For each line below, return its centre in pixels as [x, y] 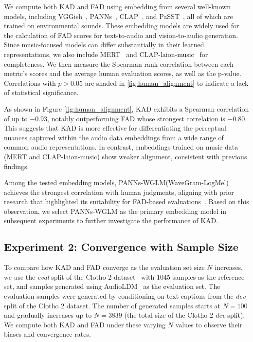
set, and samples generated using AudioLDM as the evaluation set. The [112, 286]
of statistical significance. [41, 92]
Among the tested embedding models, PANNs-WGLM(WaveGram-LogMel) [116, 182]
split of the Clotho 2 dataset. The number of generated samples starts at [112, 305]
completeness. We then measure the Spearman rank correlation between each [119, 64]
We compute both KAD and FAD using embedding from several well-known [117, 6]
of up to [16, 118]
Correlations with [30, 83]
